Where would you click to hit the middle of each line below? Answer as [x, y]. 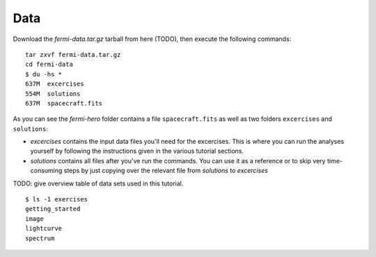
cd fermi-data [49, 65]
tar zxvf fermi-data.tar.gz [73, 55]
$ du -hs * [44, 74]
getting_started [53, 209]
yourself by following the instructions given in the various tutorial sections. [137, 151]
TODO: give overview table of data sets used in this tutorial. [98, 183]
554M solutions [53, 93]
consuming [46, 171]
